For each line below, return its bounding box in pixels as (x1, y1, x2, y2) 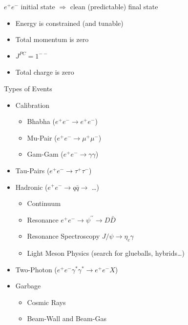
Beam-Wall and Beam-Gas (27, 313, 106, 324)
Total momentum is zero (15, 34, 89, 44)
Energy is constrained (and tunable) (15, 18, 124, 28)
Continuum (27, 198, 61, 208)
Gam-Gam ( (27, 149, 63, 159)
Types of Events (4, 83, 52, 93)
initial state (21, 1, 55, 11)
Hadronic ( (15, 182, 48, 192)
